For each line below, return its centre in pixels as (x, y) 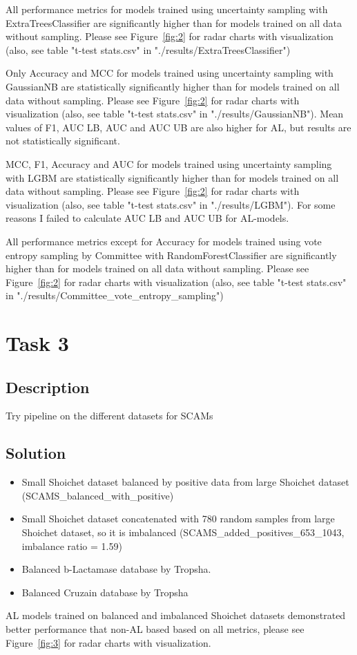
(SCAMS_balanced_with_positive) (98, 495)
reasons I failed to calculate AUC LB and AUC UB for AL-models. (147, 218)
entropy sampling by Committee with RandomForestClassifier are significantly (171, 255)
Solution (36, 453)
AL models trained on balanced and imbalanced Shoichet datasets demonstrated (176, 615)
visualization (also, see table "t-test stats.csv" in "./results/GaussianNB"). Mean (175, 114)
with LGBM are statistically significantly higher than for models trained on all (172, 177)
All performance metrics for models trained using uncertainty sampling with (167, 9)
